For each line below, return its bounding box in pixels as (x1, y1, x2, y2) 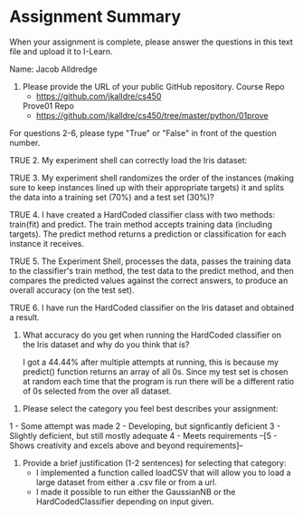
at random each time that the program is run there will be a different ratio (22, 375, 295, 386)
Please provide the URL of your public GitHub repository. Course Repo (22, 81, 285, 92)
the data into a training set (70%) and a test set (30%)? (9, 191, 214, 202)
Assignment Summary (9, 6, 182, 27)
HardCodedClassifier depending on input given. (35, 496, 214, 507)
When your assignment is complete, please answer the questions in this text (9, 36, 294, 47)
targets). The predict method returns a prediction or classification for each (9, 229, 287, 239)
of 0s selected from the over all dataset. (22, 385, 172, 396)
